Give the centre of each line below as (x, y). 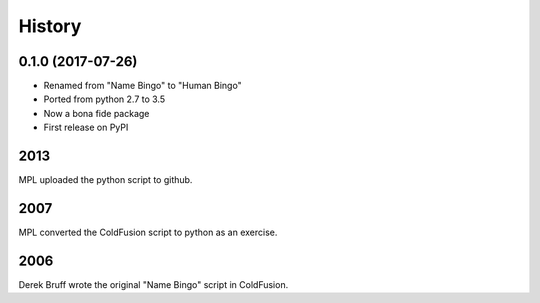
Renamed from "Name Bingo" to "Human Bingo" (142, 86)
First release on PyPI (86, 127)
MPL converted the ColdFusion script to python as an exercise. (148, 232)
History (50, 26)
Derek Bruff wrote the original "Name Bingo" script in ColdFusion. (153, 284)
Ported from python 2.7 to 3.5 (104, 99)
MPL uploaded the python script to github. (105, 180)
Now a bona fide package (96, 113)
